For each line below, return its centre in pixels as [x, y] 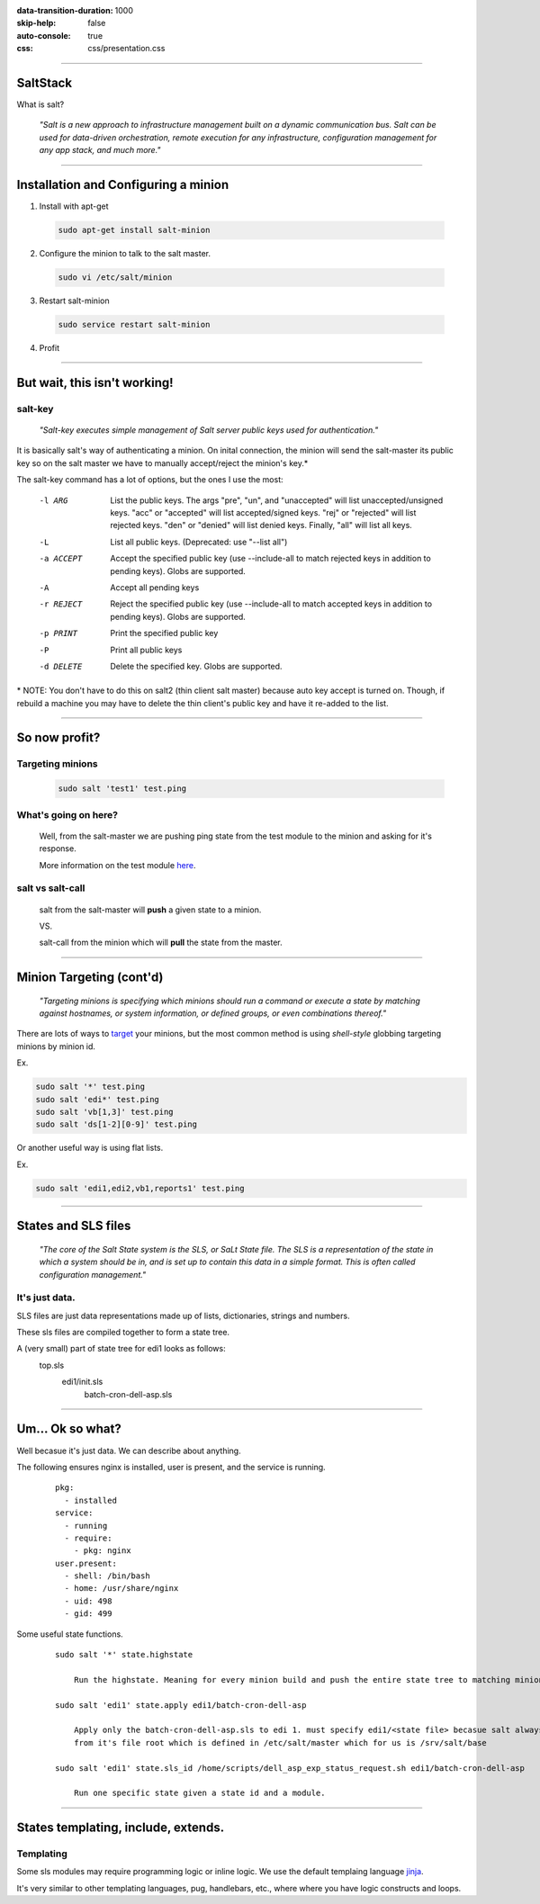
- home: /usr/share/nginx [121, 1589]
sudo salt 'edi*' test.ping [97, 1099]
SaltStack [44, 82]
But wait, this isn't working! [95, 382]
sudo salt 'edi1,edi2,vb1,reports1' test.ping [140, 1188]
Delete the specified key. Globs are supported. [196, 666]
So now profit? [58, 738]
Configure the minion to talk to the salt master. [125, 254]
